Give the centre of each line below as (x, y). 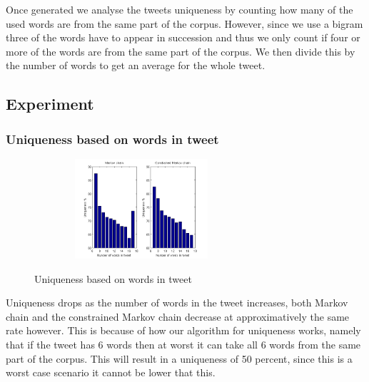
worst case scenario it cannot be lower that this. (111, 372)
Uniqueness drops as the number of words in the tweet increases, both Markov (177, 303)
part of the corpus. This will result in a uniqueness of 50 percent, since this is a (179, 358)
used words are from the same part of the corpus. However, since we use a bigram (184, 23)
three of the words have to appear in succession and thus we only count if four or (183, 37)
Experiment (50, 104)
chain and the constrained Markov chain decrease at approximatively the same (178, 316)
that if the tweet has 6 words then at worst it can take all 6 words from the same (183, 344)
